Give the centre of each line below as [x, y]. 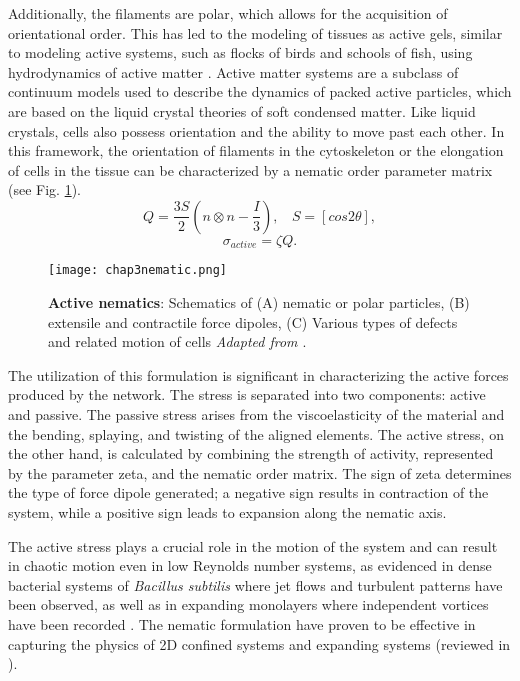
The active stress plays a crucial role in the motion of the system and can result [253, 545]
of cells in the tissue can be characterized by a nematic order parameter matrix [250, 169]
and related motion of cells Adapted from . [177, 341]
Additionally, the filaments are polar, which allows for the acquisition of [228, 13]
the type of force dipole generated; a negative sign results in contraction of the [248, 492]
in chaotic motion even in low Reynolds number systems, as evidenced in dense [250, 565]
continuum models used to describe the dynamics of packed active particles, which [260, 91]
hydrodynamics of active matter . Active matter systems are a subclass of [233, 71]
